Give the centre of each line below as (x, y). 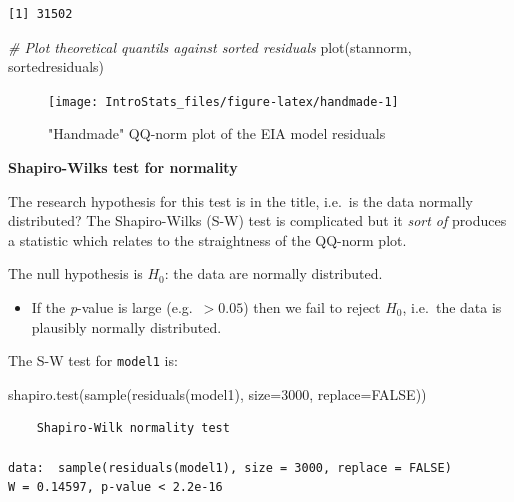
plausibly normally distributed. (126, 326)
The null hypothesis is (75, 273)
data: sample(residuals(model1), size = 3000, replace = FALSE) (230, 467)
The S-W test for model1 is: (93, 360)
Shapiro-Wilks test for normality (123, 167)
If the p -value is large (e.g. (112, 307)
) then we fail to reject (312, 307)
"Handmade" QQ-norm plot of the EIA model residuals (217, 133)
